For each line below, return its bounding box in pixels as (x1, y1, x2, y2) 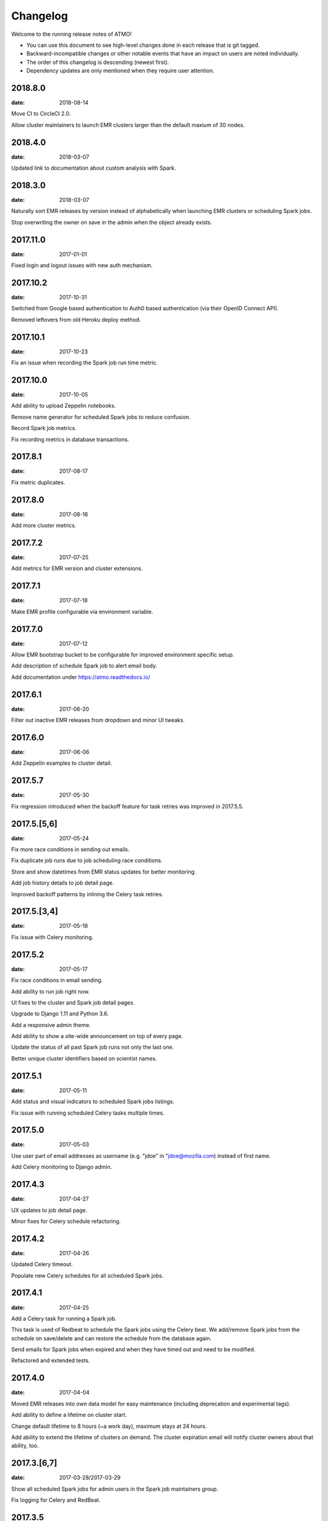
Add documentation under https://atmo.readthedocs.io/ (11, 673, 151, 681)
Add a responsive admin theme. (11, 1021, 91, 1028)
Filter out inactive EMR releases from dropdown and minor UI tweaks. (11, 717, 185, 724)
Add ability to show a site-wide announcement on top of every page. (11, 1032, 183, 1040)
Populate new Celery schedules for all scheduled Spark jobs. (11, 1272, 164, 1279)
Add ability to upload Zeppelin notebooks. (11, 402, 116, 409)
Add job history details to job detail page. (11, 879, 114, 886)
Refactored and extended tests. (11, 1357, 91, 1364)
